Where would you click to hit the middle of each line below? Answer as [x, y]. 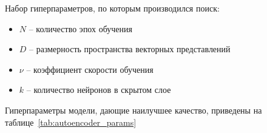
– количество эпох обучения [80, 28]
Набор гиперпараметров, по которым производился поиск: [112, 8]
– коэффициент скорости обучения [90, 69]
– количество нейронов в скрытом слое [99, 90]
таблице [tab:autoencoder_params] [71, 122]
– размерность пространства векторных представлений [130, 49]
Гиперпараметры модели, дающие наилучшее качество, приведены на [133, 110]
